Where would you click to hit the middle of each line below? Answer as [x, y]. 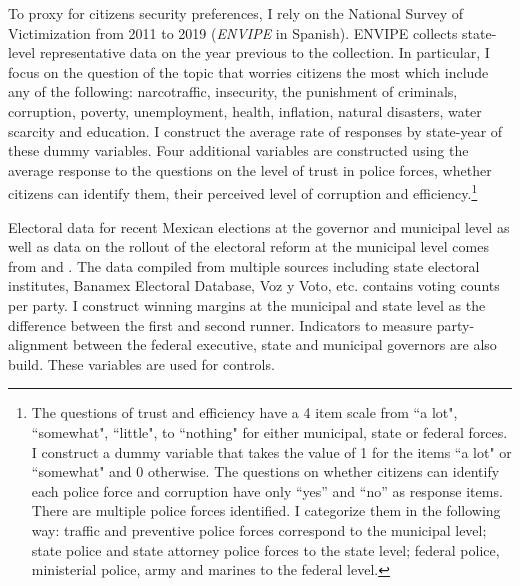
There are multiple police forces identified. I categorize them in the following [266, 510]
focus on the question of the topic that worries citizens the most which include [248, 71]
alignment [38, 344]
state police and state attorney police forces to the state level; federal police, [265, 549]
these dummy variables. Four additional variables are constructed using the [238, 150]
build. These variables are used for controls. [141, 363]
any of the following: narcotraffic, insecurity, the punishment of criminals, [233, 91]
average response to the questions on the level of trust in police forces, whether [250, 169]
